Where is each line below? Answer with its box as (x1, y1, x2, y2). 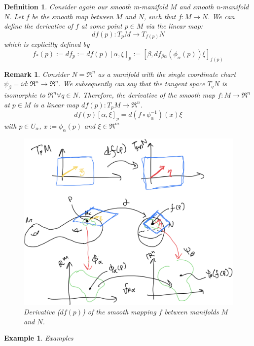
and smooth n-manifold (179, 1, 249, 11)
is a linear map (33, 99, 79, 109)
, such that (144, 11, 176, 21)
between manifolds (164, 307, 219, 317)
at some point (81, 21, 122, 31)
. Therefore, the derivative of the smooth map (78, 90, 216, 100)
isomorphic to (4, 90, 45, 100)
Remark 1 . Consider (4, 69, 70, 79)
